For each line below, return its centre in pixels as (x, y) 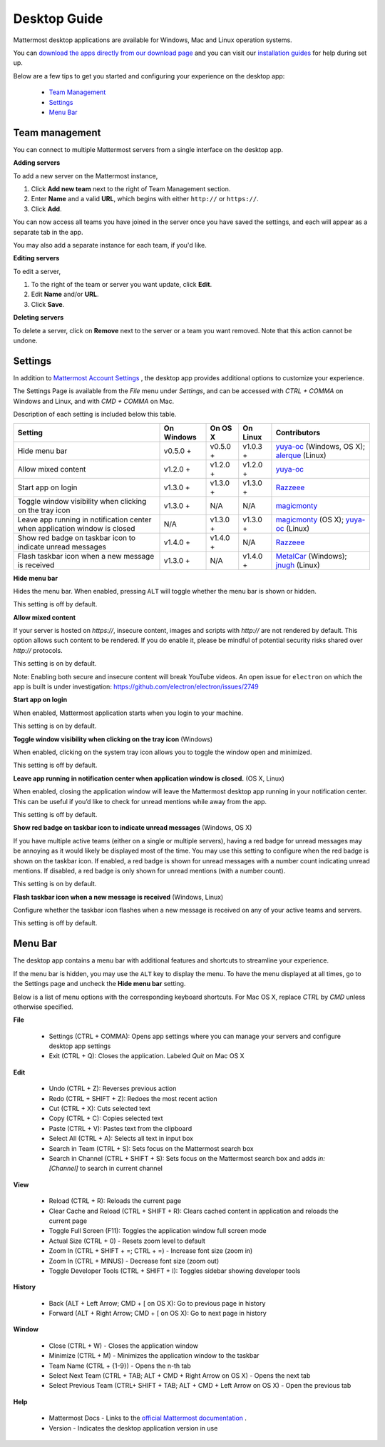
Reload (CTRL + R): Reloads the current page (115, 1201)
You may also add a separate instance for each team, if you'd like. (110, 245)
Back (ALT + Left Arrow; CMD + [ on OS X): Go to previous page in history (157, 1303)
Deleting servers (38, 318)
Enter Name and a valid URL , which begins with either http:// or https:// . (145, 199)
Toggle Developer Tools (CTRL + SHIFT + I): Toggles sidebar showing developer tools (175, 1271)
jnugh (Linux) (298, 565)
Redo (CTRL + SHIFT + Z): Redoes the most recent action (133, 1098)
